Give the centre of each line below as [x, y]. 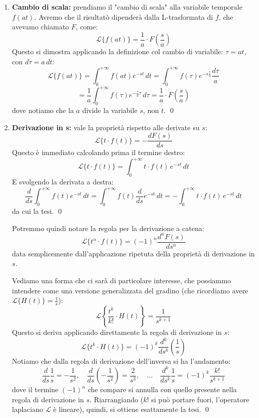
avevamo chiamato [40, 27]
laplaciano [28, 409]
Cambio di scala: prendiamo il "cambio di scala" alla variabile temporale [127, 7]
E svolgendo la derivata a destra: [63, 182]
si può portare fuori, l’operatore [200, 399]
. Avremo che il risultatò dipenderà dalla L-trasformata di [123, 16]
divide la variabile [110, 110]
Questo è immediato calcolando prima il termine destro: [98, 152]
